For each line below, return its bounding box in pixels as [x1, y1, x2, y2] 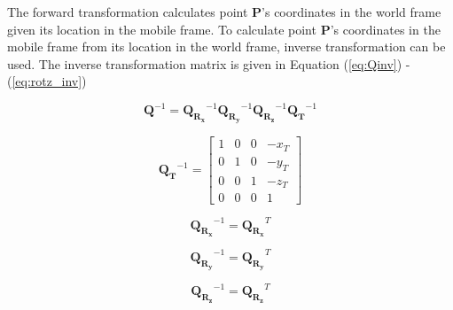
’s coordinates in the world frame [262, 3, 441, 20]
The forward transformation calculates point [7, 3, 248, 20]
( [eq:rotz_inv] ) [7, 72, 87, 90]
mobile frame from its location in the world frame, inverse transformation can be [7, 37, 446, 56]
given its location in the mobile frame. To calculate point [7, 19, 316, 38]
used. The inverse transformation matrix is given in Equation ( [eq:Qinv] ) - [7, 54, 410, 73]
